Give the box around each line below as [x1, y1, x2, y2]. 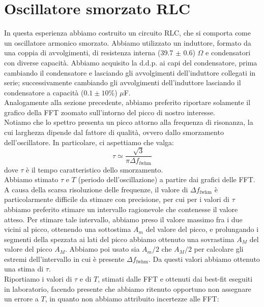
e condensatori [206, 47, 251, 58]
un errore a [4, 293, 39, 304]
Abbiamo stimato [4, 174, 58, 185]
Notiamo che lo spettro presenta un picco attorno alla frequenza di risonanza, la [4, 117, 253, 127]
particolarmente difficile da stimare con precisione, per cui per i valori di [4, 194, 229, 204]
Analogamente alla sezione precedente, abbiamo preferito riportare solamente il [4, 97, 251, 108]
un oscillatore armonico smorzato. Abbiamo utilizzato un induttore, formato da [4, 37, 251, 48]
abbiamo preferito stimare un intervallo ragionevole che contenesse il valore [4, 203, 238, 214]
